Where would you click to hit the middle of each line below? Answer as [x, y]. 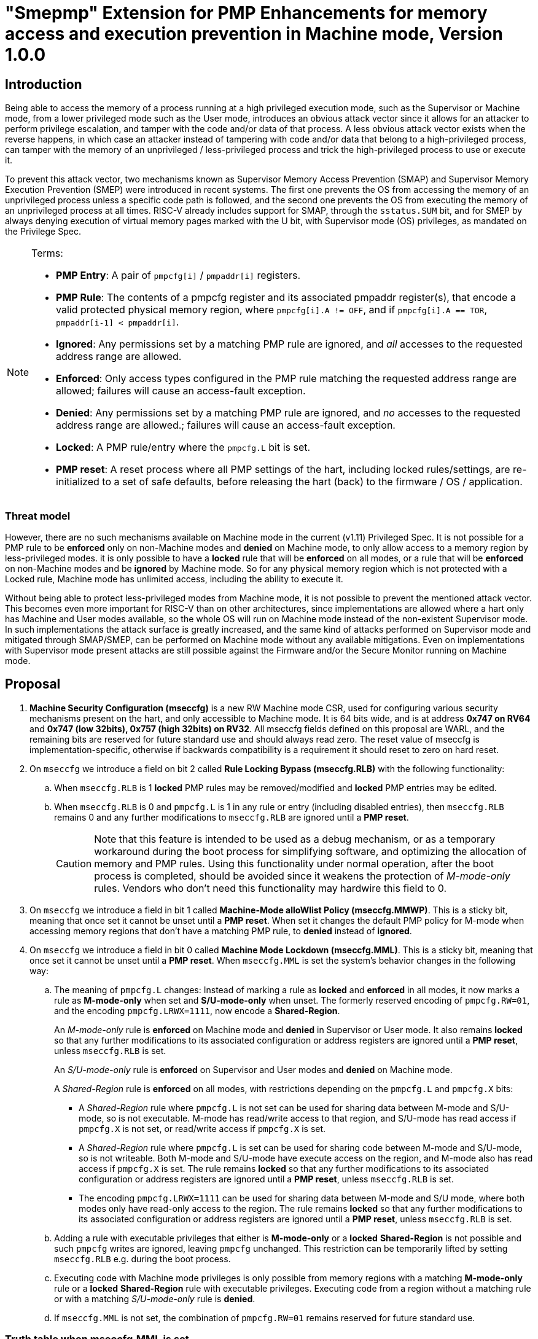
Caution [74, 863]
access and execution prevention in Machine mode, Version [254, 34]
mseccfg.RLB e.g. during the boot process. [142, 1259]
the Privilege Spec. [43, 232]
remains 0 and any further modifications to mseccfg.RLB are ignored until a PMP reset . [232, 817]
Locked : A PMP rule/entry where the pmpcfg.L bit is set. [183, 447]
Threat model [38, 516]
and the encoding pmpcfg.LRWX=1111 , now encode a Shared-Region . [197, 1010]
